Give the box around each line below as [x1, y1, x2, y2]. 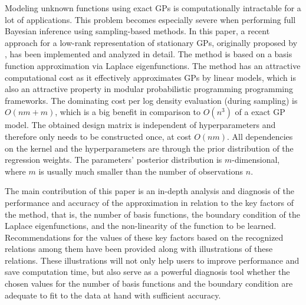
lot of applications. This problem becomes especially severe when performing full [5, 13, 296, 25]
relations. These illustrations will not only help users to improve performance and [5, 254, 300, 266]
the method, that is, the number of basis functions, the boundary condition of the [5, 208, 300, 220]
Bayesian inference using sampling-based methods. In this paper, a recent [5, 25, 270, 37]
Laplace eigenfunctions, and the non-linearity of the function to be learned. [5, 219, 277, 232]
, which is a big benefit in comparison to [55, 106, 201, 118]
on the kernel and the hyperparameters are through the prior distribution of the [5, 142, 294, 154]
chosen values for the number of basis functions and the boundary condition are [5, 277, 293, 290]
